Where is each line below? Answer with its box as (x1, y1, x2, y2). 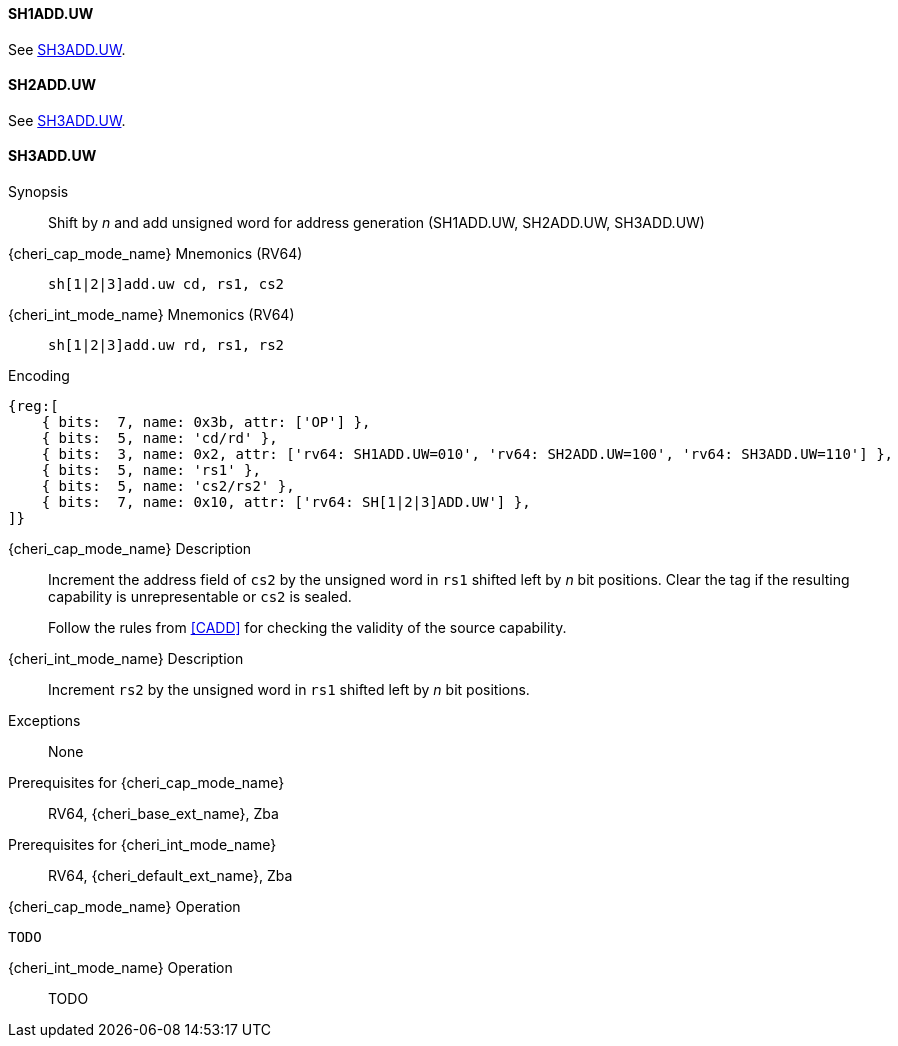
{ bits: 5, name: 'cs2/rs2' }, (41, 478, 295, 495)
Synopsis (8, 183, 69, 201)
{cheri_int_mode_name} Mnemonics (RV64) (8, 306, 295, 324)
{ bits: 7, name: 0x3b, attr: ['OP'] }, (41, 414, 371, 431)
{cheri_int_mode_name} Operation (8, 959, 233, 977)
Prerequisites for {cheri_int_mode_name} (8, 836, 277, 854)
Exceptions (8, 712, 81, 730)
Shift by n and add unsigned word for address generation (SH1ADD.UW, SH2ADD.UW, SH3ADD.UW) (48, 214, 705, 232)
